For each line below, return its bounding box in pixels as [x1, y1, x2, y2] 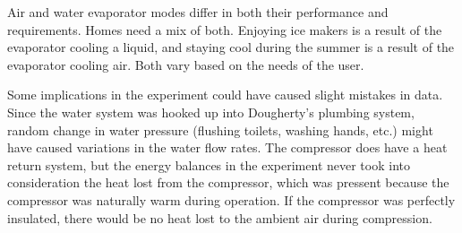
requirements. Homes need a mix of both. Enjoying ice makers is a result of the [7, 20, 442, 39]
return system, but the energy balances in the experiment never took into [7, 155, 410, 174]
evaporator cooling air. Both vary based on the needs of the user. [7, 55, 364, 73]
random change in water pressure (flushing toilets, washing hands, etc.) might [7, 120, 433, 139]
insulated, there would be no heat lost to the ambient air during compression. [7, 208, 432, 227]
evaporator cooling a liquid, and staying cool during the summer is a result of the [7, 38, 455, 56]
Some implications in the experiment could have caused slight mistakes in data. [7, 85, 443, 104]
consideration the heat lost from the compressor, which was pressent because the [7, 173, 449, 192]
